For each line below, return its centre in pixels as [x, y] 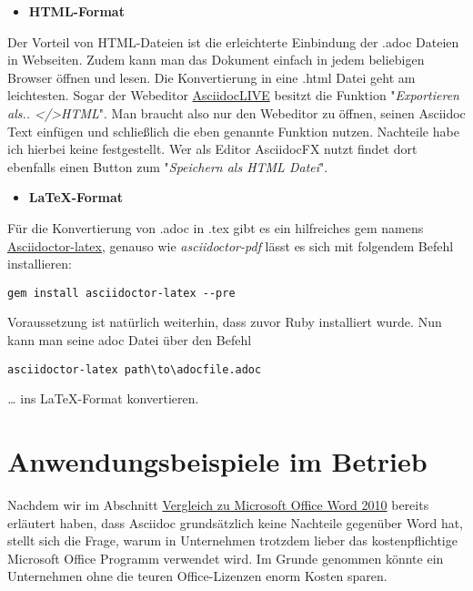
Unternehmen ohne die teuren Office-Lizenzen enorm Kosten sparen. [197, 576]
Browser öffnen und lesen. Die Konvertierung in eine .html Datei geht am [211, 77]
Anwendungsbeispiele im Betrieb [217, 461]
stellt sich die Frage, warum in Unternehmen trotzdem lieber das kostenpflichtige [232, 540]
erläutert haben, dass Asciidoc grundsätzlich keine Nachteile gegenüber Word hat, [236, 522]
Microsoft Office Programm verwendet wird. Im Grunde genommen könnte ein [226, 558]
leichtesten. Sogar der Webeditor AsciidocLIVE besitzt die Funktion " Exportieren [233, 95]
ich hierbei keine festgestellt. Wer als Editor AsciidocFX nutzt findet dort [212, 149]
